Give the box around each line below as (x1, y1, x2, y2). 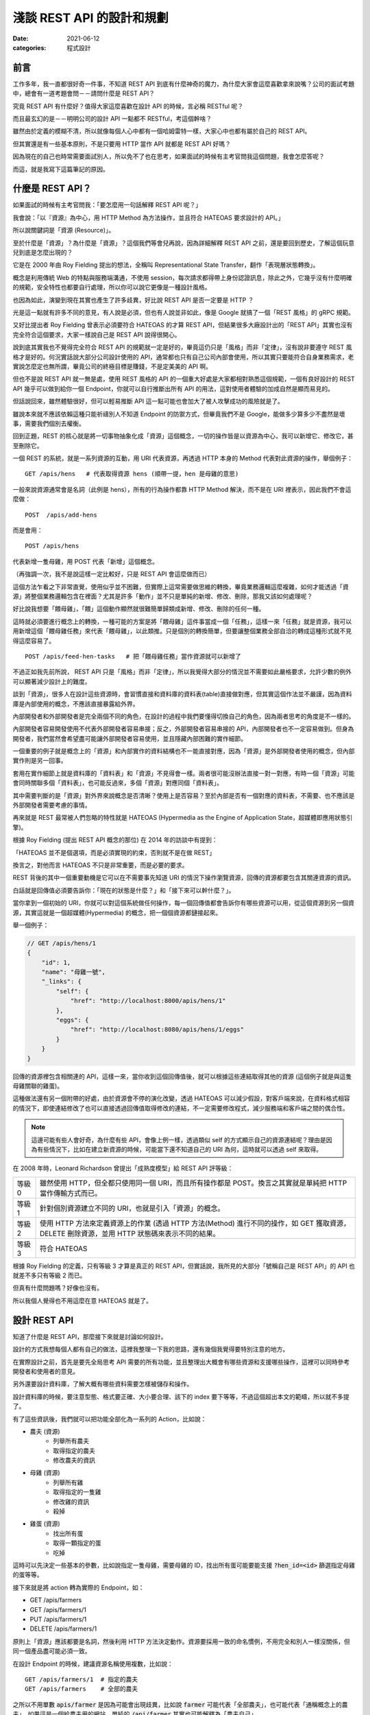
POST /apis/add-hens (25, 511, 97, 519)
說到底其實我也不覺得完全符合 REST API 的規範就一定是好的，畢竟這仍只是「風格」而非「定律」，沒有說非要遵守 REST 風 (12, 343, 352, 351)
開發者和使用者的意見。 (12, 1367, 79, 1375)
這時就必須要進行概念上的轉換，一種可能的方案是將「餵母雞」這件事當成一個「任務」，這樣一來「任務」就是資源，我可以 (12, 617, 352, 626)
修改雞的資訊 (53, 1498, 89, 1506)
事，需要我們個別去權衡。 (12, 419, 85, 427)
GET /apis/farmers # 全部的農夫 (25, 1685, 138, 1693)
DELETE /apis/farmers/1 (29, 1624, 97, 1633)
